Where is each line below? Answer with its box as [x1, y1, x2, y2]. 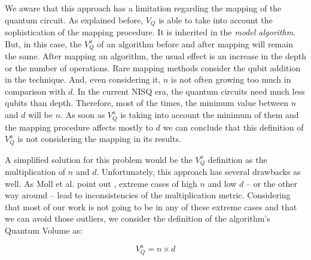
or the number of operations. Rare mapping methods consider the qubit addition [5, 61, 301, 74]
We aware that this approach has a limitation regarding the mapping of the [5, 2, 282, 14]
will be [28, 108, 53, 121]
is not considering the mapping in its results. [17, 132, 181, 145]
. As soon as [60, 108, 105, 121]
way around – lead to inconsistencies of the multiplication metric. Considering [5, 189, 291, 201]
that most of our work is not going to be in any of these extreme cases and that [5, 200, 297, 213]
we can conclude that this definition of [163, 120, 304, 133]
